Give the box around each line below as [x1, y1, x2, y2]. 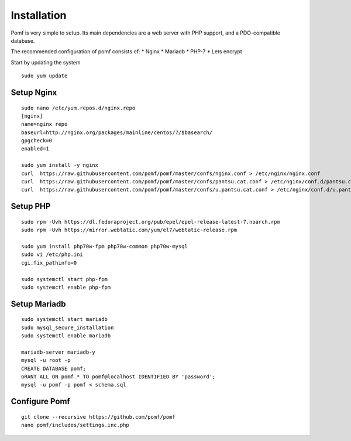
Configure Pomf [11, 396, 70, 406]
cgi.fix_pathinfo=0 [21, 259, 77, 266]
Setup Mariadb [11, 299, 66, 309]
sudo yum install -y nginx [21, 162, 99, 169]
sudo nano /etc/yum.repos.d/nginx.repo [21, 104, 136, 111]
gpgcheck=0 [21, 138, 53, 144]
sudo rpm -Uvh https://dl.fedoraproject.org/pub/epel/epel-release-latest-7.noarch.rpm [21, 218, 281, 225]
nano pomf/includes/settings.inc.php [21, 422, 130, 429]
